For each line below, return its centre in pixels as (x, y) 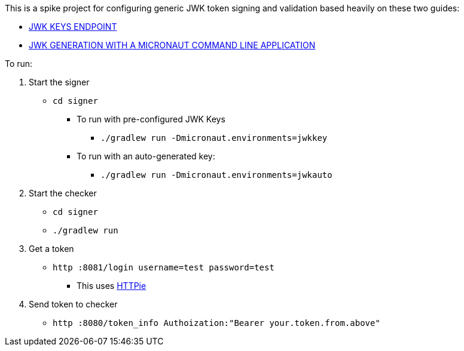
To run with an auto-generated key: (146, 156)
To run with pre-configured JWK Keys (151, 119)
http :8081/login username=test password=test (164, 267)
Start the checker (63, 193)
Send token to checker (73, 304)
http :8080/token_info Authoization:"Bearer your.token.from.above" (216, 323)
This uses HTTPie (112, 286)
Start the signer (59, 82)
